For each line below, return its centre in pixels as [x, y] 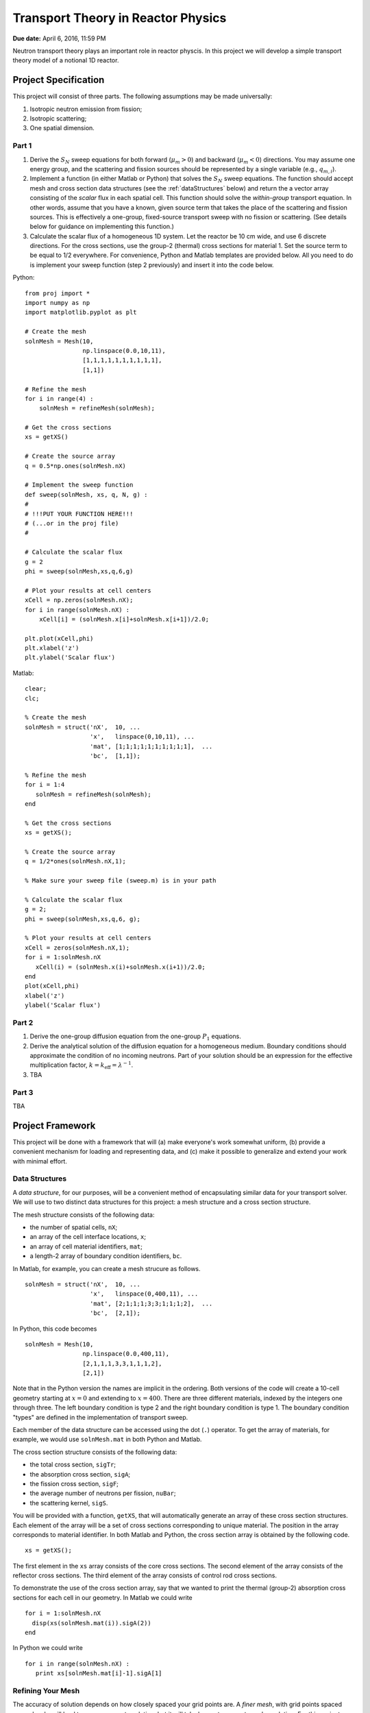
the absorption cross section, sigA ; [80, 1474]
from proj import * [58, 293]
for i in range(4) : [59, 398]
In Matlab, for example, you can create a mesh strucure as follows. [107, 1268]
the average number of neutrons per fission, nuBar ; [103, 1493]
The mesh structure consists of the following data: [84, 1215]
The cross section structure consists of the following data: [95, 1452]
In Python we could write [48, 1648]
